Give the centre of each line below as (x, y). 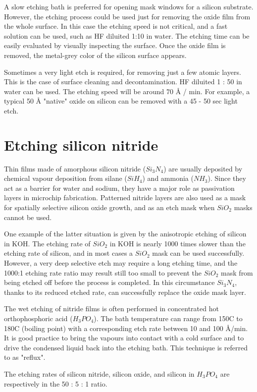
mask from (237, 272)
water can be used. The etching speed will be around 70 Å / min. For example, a (127, 91)
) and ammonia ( (168, 178)
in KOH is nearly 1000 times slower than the (178, 243)
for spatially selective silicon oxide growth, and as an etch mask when (109, 207)
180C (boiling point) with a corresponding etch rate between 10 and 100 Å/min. (126, 328)
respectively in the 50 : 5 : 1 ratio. (56, 383)
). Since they (227, 178)
